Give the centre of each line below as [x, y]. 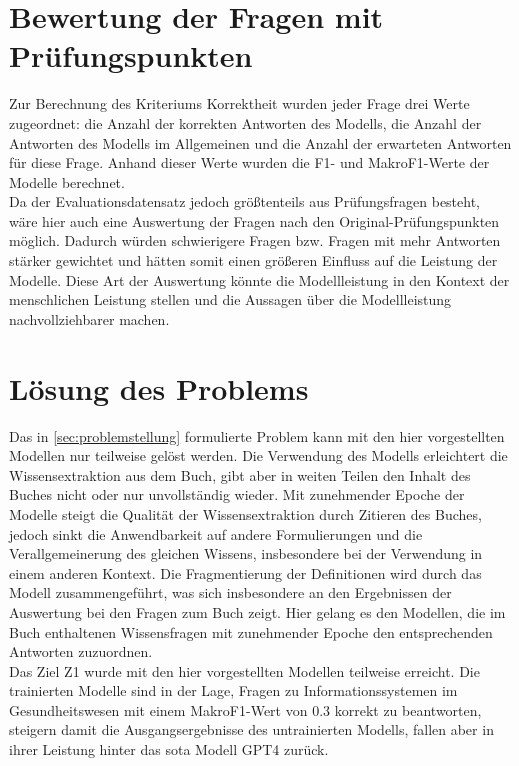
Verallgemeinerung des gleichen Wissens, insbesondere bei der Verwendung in [246, 553]
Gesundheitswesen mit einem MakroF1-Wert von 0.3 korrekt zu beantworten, [245, 709]
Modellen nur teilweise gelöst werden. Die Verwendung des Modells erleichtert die [258, 455]
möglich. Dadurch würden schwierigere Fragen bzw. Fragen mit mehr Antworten [255, 240]
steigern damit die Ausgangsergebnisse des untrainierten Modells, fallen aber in [251, 729]
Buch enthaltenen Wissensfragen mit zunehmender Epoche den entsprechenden [251, 631]
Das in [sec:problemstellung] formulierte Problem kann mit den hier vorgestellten [257, 435]
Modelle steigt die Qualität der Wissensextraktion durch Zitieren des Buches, [245, 513]
